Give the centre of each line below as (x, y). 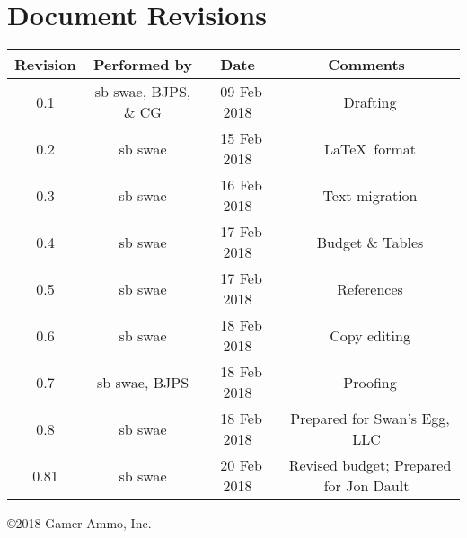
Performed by (142, 65)
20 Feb (241, 465)
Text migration (370, 195)
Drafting (370, 101)
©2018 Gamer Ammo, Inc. (79, 523)
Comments (366, 65)
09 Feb (241, 92)
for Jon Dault (366, 486)
